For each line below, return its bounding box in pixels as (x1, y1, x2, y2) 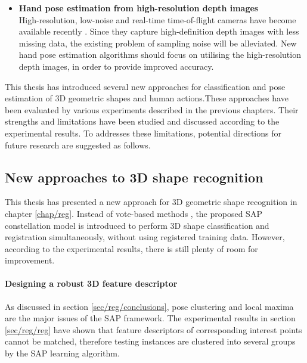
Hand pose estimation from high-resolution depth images (18, 2, 259, 14)
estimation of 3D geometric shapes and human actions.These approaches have (5, 92, 289, 104)
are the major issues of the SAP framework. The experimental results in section (5, 312, 296, 324)
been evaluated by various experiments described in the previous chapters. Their (5, 103, 299, 116)
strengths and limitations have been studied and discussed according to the (5, 115, 280, 128)
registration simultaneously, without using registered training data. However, (5, 231, 285, 243)
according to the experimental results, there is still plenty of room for (5, 242, 258, 255)
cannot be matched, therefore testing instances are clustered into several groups (5, 335, 296, 348)
